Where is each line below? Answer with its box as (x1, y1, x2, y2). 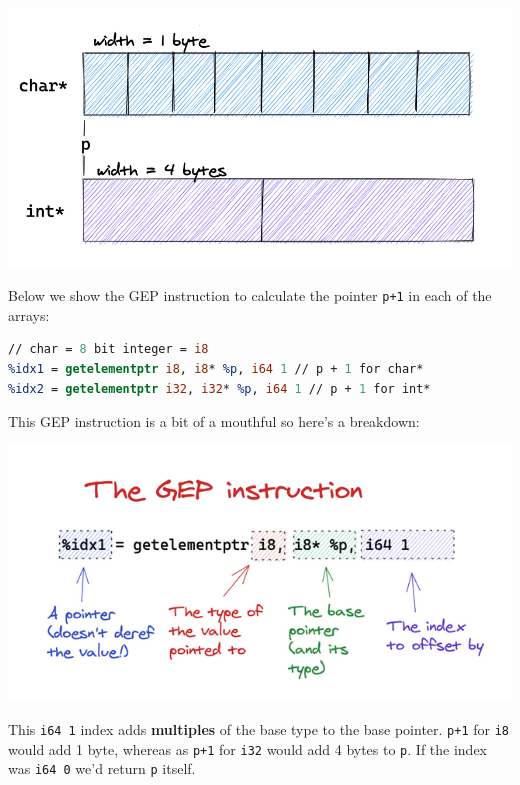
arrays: (8, 304, 50, 325)
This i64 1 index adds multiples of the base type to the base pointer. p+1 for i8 (8, 719, 510, 740)
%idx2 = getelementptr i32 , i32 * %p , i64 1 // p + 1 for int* (8, 381, 431, 396)
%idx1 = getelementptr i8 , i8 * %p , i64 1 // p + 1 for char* (8, 361, 424, 376)
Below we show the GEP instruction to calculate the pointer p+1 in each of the (8, 285, 492, 306)
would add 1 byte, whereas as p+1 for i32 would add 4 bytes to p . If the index (8, 738, 488, 759)
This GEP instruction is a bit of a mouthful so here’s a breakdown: (8, 411, 420, 432)
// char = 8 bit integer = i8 (8, 342, 209, 357)
